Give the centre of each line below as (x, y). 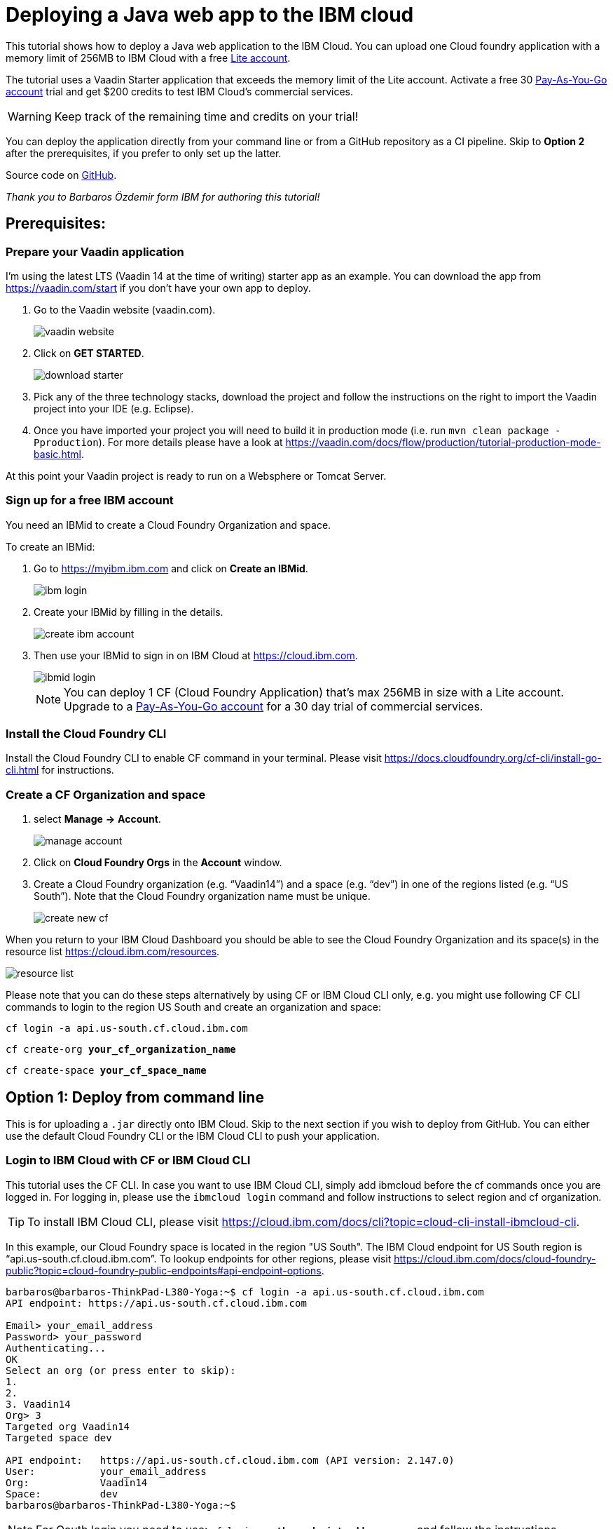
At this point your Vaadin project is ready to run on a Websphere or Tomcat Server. (196, 476)
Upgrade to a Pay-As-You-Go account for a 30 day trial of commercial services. (274, 706)
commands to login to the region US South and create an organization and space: (193, 1007)
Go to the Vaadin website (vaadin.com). (125, 309)
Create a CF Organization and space (106, 794)
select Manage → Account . (97, 819)
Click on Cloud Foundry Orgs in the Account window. (158, 863)
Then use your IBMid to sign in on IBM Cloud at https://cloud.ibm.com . (196, 655)
